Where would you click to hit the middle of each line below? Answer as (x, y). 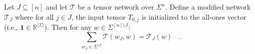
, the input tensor (99, 16)
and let (57, 7)
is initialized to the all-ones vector (194, 16)
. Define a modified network (208, 7)
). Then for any (68, 27)
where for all (34, 16)
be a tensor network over (116, 7)
